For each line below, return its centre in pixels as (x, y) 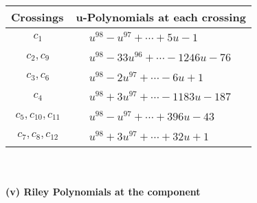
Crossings (37, 17)
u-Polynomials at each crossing (161, 17)
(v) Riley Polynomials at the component (103, 192)
